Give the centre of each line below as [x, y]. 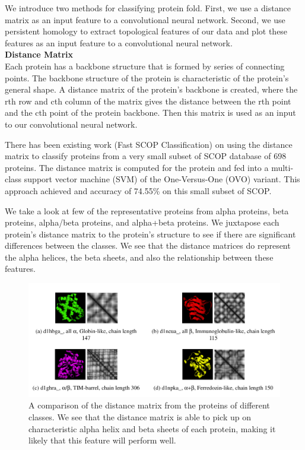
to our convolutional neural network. [71, 124]
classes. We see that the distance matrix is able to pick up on [140, 416]
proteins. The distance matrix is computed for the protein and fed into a [137, 167]
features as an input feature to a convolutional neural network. [119, 42]
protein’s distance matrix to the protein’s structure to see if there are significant [150, 234]
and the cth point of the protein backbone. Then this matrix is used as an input [150, 113]
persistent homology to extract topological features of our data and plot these [146, 31]
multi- [282, 167]
